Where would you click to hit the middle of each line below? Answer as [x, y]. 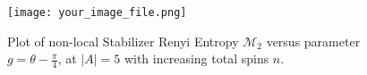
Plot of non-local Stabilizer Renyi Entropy [123, 41]
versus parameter [313, 41]
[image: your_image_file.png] [97, 12]
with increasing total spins [196, 58]
